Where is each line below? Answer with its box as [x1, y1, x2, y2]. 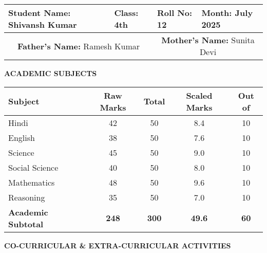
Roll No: [157, 7, 193, 19]
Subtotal [8, 218, 44, 230]
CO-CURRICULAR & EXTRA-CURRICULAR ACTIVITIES [4, 240, 231, 250]
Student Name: [8, 7, 71, 19]
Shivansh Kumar [8, 19, 77, 30]
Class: [114, 7, 139, 19]
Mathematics [8, 176, 55, 188]
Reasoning [8, 191, 45, 203]
